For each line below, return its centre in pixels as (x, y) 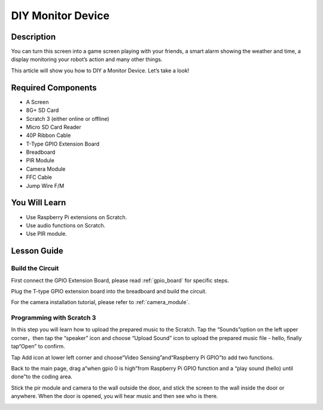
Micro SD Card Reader (54, 127)
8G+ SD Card (42, 110)
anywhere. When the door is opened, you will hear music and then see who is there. (115, 396)
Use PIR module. (46, 234)
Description (33, 37)
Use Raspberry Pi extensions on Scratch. (77, 217)
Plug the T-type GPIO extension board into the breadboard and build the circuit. (109, 291)
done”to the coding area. (42, 376)
